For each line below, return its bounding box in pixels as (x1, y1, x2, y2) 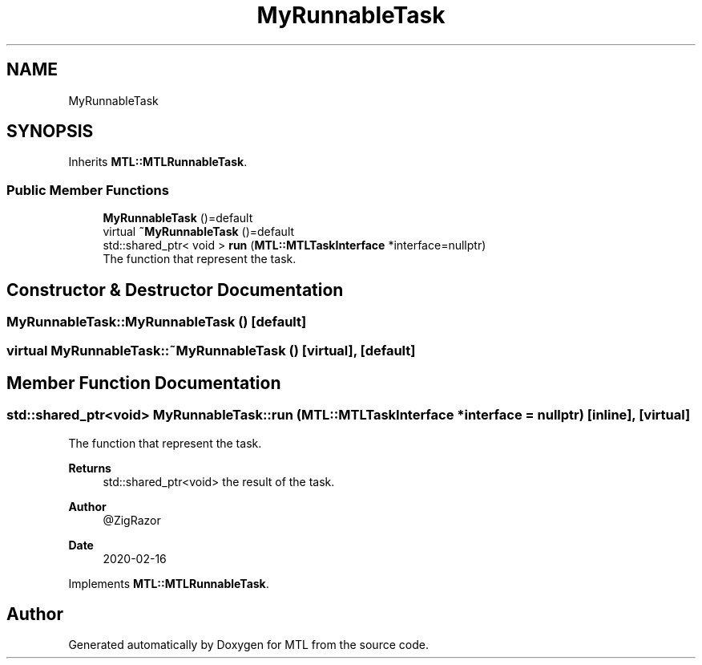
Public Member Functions (6, 181, 169, 198)
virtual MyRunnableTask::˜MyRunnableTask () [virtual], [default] (6, 343, 416, 359)
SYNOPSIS (6, 121, 94, 142)
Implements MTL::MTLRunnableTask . (68, 576, 269, 590)
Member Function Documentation (6, 372, 281, 393)
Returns (68, 460, 111, 475)
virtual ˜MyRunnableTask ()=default (103, 225, 295, 239)
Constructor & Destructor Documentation (6, 279, 344, 300)
